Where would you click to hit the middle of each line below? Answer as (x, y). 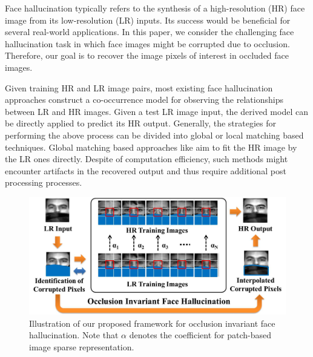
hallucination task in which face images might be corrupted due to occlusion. (147, 43)
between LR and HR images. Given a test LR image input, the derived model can (156, 111)
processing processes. (44, 182)
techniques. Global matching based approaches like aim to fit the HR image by (151, 147)
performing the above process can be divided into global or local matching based (154, 135)
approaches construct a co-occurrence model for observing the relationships (144, 100)
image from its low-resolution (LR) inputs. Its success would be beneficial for (148, 20)
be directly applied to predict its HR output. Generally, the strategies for (140, 123)
